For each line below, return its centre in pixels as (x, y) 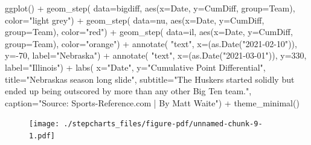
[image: (44, 124)
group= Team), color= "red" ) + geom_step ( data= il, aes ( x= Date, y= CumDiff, (149, 32)
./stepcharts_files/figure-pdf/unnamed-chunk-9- (163, 124)
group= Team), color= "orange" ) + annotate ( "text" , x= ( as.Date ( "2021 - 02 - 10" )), (151, 43)
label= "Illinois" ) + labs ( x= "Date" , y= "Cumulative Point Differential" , (135, 67)
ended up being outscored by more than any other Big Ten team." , (128, 91)
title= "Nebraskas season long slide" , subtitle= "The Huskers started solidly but (150, 79)
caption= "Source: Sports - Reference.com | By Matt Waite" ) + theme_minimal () (152, 102)
